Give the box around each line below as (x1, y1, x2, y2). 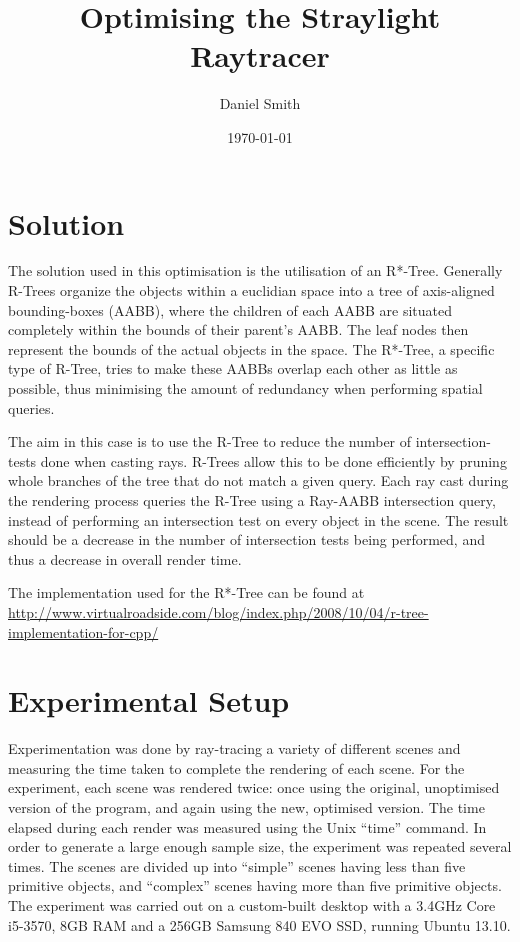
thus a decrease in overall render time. (8, 548, 242, 569)
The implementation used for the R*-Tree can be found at (8, 582, 365, 603)
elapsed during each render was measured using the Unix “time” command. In (8, 816, 487, 837)
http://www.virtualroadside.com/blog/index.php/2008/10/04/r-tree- (8, 601, 429, 622)
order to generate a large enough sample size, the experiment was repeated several (8, 836, 512, 857)
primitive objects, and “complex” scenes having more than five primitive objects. (8, 875, 502, 896)
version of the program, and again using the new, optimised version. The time (8, 797, 485, 818)
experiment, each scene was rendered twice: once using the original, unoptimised (8, 777, 500, 798)
